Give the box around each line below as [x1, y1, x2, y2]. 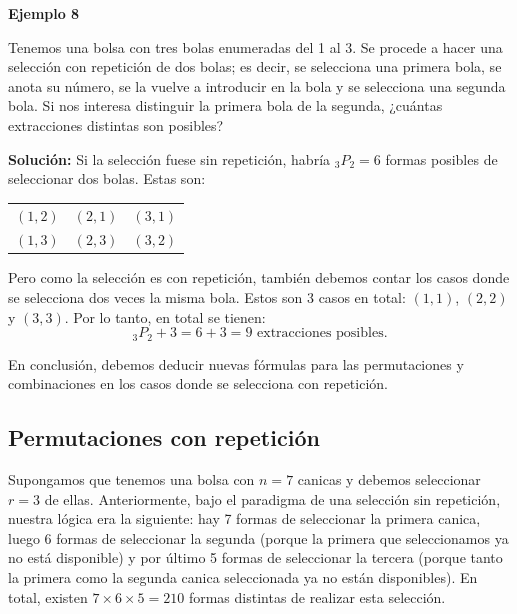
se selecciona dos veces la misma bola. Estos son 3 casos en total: [8, 287, 406, 308]
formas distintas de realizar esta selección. [188, 586, 446, 607]
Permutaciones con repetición [8, 422, 320, 453]
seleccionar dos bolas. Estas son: [8, 168, 206, 189]
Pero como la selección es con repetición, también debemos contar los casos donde [8, 267, 510, 288]
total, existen [8, 586, 88, 607]
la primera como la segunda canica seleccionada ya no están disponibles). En [8, 567, 478, 588]
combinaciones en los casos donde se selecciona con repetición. [8, 373, 388, 394]
